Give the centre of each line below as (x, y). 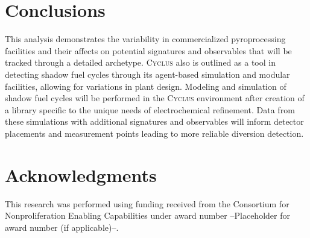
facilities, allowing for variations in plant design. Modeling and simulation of (146, 86)
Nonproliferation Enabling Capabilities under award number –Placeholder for (147, 215)
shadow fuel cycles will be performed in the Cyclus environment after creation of (155, 98)
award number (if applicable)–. (62, 227)
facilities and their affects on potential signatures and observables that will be (148, 50)
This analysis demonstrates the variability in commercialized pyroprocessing (145, 39)
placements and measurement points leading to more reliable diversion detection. (154, 133)
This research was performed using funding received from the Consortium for (147, 203)
